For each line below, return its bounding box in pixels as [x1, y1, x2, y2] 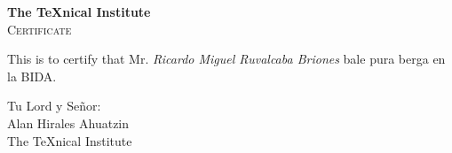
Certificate [7, 19, 72, 38]
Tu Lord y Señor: [7, 96, 101, 115]
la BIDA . [7, 66, 57, 85]
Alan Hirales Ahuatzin [7, 113, 130, 132]
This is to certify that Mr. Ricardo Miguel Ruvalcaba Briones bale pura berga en [7, 50, 446, 68]
